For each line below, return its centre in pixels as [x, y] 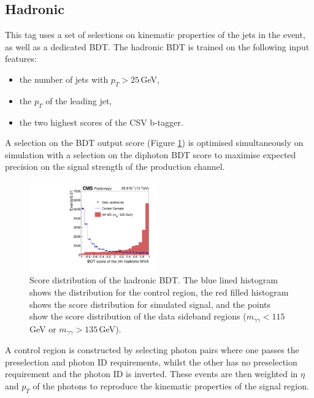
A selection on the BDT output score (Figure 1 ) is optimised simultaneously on [154, 143]
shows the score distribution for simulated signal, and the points [150, 304]
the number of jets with [64, 79]
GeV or [43, 328]
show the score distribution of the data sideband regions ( [138, 316]
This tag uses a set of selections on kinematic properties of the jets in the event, [155, 35]
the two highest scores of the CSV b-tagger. [101, 122]
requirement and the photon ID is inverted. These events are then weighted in [151, 374]
